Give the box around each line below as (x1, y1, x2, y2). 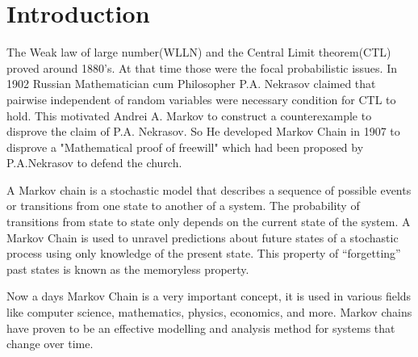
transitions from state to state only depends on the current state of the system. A (6, 213, 411, 230)
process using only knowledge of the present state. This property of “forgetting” (6, 245, 401, 262)
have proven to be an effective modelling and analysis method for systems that (6, 319, 395, 336)
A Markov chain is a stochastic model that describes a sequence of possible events (6, 181, 412, 198)
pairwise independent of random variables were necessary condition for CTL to (6, 90, 396, 107)
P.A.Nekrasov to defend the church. (6, 154, 182, 171)
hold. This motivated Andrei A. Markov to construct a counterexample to (6, 107, 372, 124)
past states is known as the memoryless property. (6, 260, 249, 277)
